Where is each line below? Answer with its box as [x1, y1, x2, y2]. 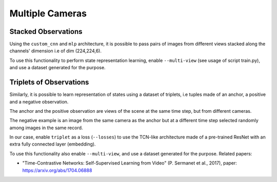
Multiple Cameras [9, 8, 87, 19]
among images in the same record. [9, 125, 83, 131]
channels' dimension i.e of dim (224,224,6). [9, 48, 102, 54]
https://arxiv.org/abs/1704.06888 [22, 167, 92, 173]
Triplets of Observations [9, 78, 89, 87]
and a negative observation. [9, 98, 69, 105]
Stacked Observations [9, 27, 83, 36]
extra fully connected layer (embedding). [9, 141, 96, 147]
